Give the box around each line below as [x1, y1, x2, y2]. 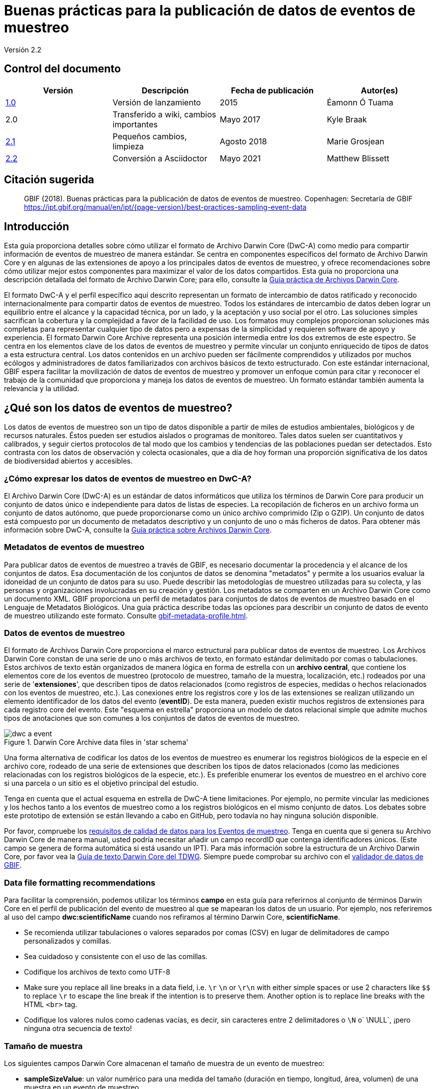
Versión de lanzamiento [112, 97, 201, 107]
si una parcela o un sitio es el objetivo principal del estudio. [4, 779, 199, 788]
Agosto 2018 [220, 136, 267, 146]
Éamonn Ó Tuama [327, 97, 394, 107]
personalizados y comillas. [24, 937, 111, 946]
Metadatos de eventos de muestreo [4, 542, 144, 552]
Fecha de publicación [231, 85, 314, 95]
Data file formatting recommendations [4, 877, 155, 888]
